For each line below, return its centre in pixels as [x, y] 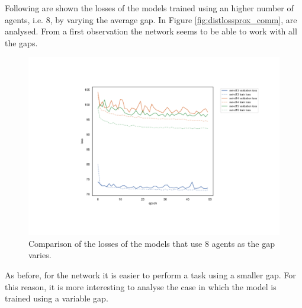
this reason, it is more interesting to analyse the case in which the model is [141, 286]
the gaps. [21, 42]
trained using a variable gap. [57, 298]
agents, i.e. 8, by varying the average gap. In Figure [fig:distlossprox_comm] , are [151, 19]
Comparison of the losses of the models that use [115, 243]
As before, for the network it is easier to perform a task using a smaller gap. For [150, 274]
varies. [40, 255]
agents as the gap [243, 243]
